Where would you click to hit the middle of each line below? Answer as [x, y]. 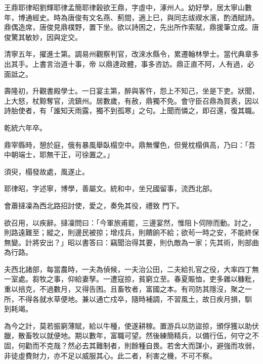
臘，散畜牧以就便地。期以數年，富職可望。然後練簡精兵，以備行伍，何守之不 [131, 335]
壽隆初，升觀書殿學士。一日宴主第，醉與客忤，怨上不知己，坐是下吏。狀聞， [131, 91]
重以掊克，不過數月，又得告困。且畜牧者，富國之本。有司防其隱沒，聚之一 [128, 289]
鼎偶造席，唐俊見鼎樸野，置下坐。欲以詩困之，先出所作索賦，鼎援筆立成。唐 [131, 27]
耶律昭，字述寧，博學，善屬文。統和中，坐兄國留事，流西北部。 [110, 188]
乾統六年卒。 [25, 127]
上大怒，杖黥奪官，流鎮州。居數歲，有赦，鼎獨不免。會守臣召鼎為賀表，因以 [131, 100]
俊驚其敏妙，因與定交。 [43, 37]
